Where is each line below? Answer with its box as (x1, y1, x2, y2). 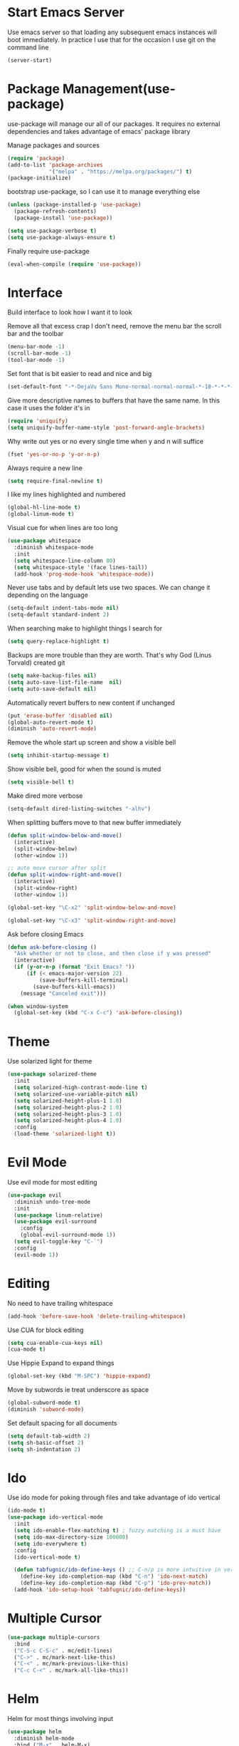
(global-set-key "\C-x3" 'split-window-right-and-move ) (7, 917, 176, 924)
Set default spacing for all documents (7, 1418, 117, 1427)
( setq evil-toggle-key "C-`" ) (14, 1238, 103, 1245)
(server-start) (7, 56, 53, 64)
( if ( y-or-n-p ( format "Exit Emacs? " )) (14, 963, 135, 971)
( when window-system (7, 1002, 69, 1010)
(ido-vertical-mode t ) (14, 1554, 81, 1561)
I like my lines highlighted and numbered (7, 490, 126, 499)
